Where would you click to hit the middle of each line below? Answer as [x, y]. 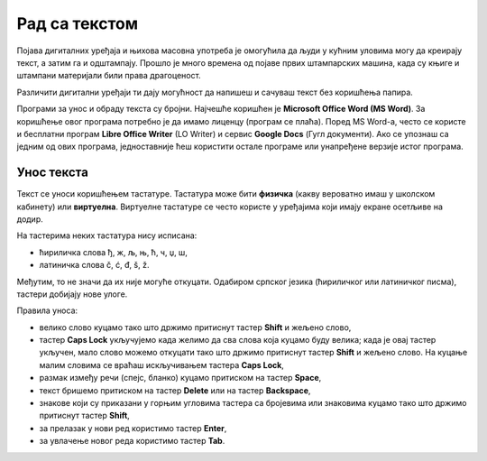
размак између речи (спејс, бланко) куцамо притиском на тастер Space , [180, 378]
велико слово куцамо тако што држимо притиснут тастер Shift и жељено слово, [195, 327]
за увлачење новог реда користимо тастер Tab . [132, 441]
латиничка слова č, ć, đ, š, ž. [94, 265]
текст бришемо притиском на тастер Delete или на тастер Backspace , [175, 390]
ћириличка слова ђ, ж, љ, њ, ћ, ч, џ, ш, [114, 252]
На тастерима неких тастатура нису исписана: [107, 235]
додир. [30, 219]
